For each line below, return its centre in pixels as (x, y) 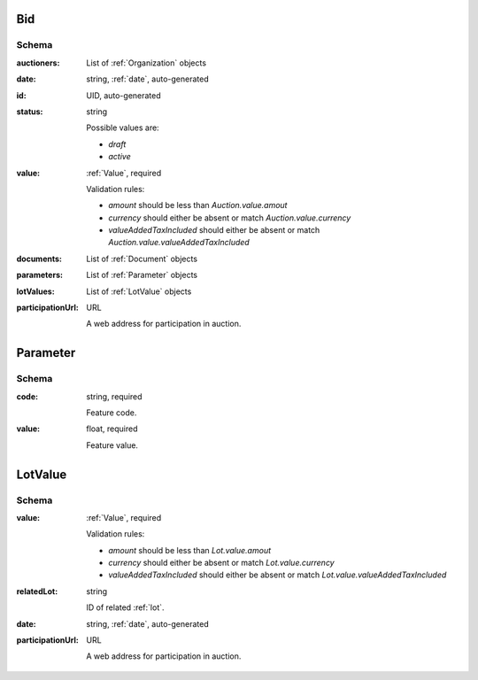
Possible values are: (123, 127)
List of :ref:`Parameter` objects (142, 275)
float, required (112, 429)
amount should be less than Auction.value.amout (198, 205)
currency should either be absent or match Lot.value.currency (222, 563)
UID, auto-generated (123, 95)
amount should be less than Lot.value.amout (190, 550)
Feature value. (112, 445)
